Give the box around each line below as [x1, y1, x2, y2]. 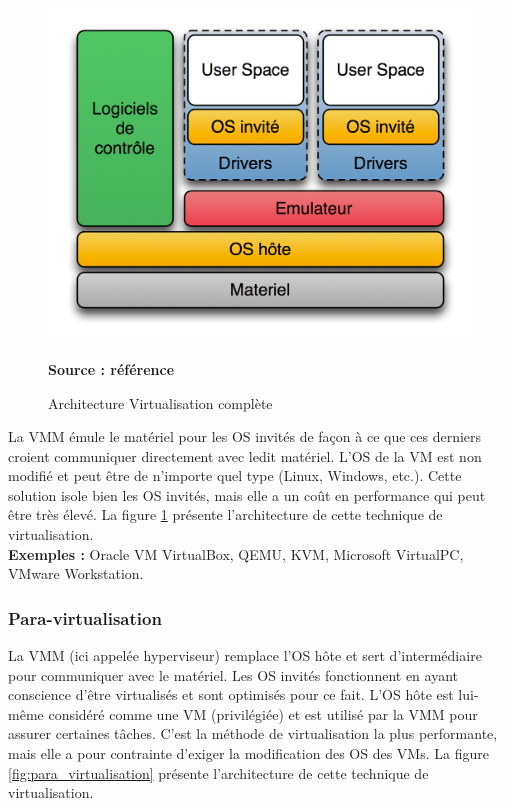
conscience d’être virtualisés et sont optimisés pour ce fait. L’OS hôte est [8, 684, 454, 705]
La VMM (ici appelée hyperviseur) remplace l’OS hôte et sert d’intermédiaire [8, 645, 482, 666]
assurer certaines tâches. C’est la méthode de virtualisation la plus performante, [8, 723, 498, 744]
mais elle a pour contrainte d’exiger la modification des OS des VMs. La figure [8, 743, 489, 764]
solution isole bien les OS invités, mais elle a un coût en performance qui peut [8, 484, 486, 505]
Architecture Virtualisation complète [48, 392, 273, 413]
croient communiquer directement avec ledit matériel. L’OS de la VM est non [8, 445, 482, 466]
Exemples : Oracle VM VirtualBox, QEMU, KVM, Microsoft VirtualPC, [8, 543, 464, 564]
